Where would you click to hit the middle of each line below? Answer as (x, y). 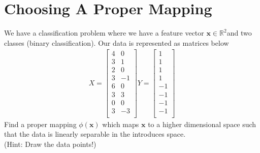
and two (239, 33)
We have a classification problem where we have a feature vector (104, 33)
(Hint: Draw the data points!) (50, 144)
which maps (121, 124)
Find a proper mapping (40, 124)
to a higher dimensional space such (202, 124)
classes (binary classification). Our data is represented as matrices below (117, 42)
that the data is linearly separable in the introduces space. (95, 134)
